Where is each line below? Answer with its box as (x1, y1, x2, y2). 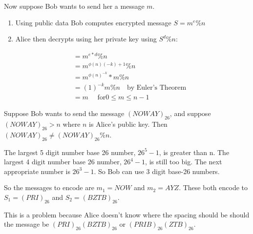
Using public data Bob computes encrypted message (15, 17, 171, 27)
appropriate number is (4, 166, 70, 176)
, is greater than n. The (159, 147, 230, 157)
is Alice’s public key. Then (89, 118, 168, 129)
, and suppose (169, 108, 211, 118)
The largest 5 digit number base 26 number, (4, 147, 136, 157)
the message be (4, 219, 49, 229)
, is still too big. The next (145, 156, 222, 167)
